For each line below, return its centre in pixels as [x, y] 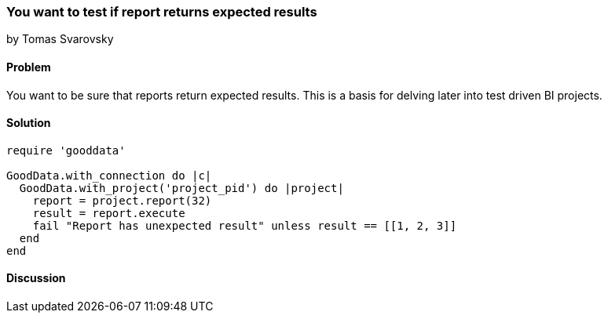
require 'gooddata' [66, 150]
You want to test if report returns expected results [162, 12]
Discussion [36, 278]
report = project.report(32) [122, 200]
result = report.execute [109, 213]
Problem [29, 67]
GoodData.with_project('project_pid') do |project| [181, 188]
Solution [29, 123]
